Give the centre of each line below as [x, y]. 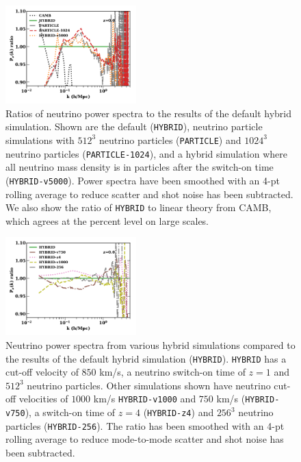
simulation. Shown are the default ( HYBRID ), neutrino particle [134, 126]
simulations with [40, 139]
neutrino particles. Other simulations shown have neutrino [149, 385]
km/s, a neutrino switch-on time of [172, 372]
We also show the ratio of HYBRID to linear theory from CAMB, [139, 207]
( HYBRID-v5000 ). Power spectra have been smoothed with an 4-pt [143, 180]
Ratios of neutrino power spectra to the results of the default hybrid [148, 113]
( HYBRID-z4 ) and [179, 412]
